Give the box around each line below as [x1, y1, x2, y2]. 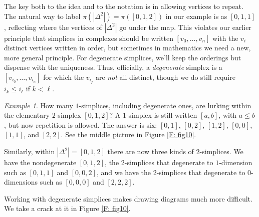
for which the [43, 71, 84, 82]
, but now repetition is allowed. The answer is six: [4, 119, 157, 130]
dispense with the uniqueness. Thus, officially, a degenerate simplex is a [4, 62, 222, 72]
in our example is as [165, 10, 227, 21]
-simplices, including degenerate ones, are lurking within [79, 100, 251, 110]
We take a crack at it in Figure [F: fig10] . [4, 203, 131, 214]
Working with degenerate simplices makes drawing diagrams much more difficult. [4, 193, 252, 204]
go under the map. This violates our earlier [119, 21, 251, 32]
